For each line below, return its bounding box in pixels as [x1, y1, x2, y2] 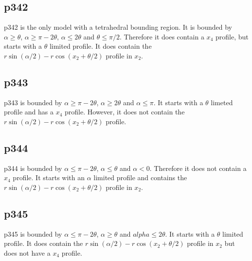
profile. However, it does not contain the [65, 107, 185, 117]
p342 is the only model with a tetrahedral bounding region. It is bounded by [4, 22, 232, 32]
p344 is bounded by [4, 163, 62, 173]
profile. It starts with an [13, 172, 85, 183]
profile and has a [4, 107, 54, 117]
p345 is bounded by [4, 228, 62, 239]
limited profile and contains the [93, 172, 187, 183]
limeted [211, 97, 233, 107]
